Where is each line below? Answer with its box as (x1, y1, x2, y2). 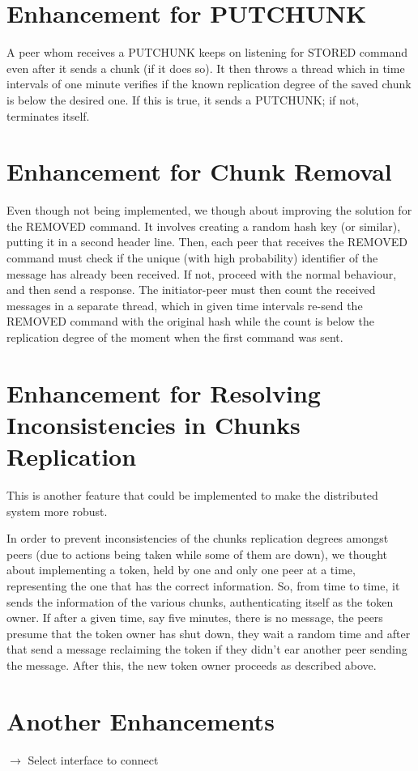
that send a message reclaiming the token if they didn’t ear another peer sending (6, 641, 407, 658)
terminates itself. (6, 107, 90, 124)
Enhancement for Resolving (6, 376, 321, 409)
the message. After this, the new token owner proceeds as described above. (6, 657, 377, 673)
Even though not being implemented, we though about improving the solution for (6, 202, 412, 219)
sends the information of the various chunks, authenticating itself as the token (6, 593, 394, 610)
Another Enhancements (6, 704, 275, 737)
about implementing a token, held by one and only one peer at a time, (6, 561, 356, 578)
